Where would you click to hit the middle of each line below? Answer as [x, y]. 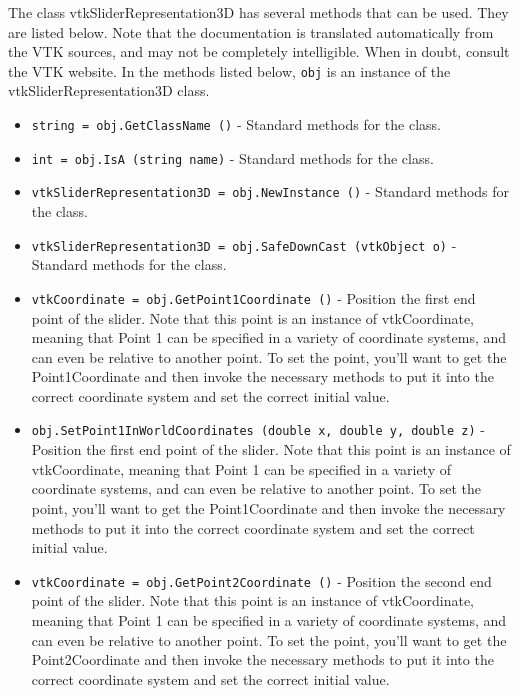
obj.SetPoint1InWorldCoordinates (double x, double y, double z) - [258, 429]
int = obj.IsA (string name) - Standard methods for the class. [232, 157]
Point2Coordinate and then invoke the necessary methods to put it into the [262, 659]
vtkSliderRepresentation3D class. [109, 90]
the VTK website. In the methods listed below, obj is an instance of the [229, 70]
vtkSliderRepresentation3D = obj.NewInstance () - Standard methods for [270, 191]
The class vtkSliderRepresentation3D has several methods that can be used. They [258, 12]
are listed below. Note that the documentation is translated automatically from [251, 31]
